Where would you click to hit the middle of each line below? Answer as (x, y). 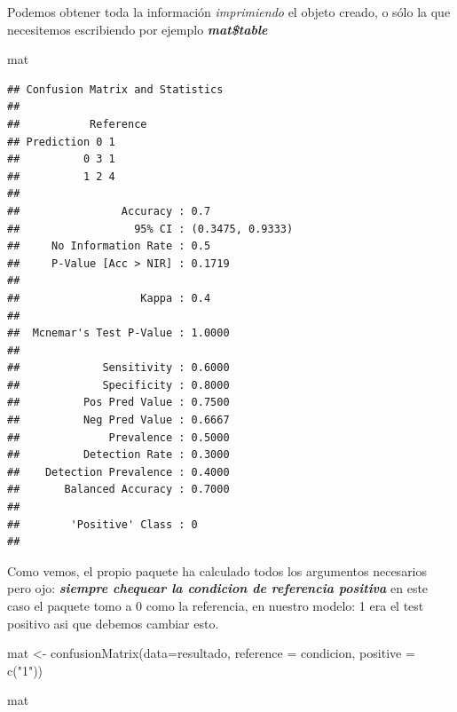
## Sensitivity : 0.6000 (118, 368)
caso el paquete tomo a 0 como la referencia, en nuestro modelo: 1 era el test (216, 605)
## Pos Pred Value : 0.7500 (118, 403)
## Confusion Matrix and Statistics (115, 89)
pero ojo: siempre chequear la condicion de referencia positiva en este (218, 588)
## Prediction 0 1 (61, 142)
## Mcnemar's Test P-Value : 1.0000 (118, 333)
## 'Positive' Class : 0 (102, 524)
